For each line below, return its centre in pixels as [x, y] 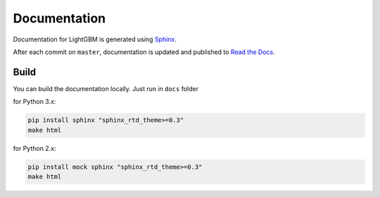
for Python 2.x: [34, 148]
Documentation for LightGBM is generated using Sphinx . [95, 39]
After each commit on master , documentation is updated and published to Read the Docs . [144, 52]
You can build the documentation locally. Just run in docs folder [106, 88]
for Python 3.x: [34, 102]
